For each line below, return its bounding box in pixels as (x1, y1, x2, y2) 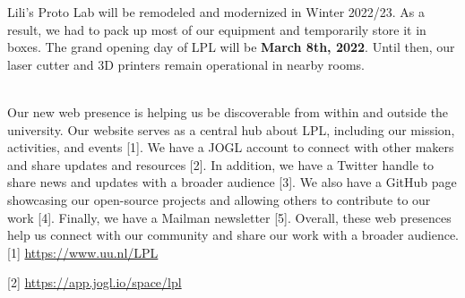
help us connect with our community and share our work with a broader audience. (7, 226, 460, 244)
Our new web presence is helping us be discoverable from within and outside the (7, 102, 449, 121)
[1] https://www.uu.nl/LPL (7, 243, 159, 261)
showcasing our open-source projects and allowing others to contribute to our (7, 190, 431, 209)
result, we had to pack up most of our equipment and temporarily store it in (7, 20, 426, 38)
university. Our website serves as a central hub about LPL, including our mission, (7, 120, 455, 139)
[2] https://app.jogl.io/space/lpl (7, 273, 182, 292)
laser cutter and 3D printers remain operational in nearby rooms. (7, 55, 365, 73)
